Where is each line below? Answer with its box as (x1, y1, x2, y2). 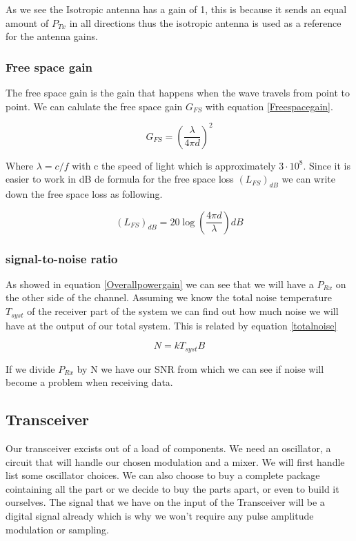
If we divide (6, 361, 55, 376)
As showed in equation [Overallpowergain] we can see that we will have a (6, 276, 314, 291)
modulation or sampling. (6, 522, 109, 536)
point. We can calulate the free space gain (6, 99, 183, 113)
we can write (281, 172, 336, 186)
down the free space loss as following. (6, 187, 163, 201)
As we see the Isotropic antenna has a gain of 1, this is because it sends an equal (6, 2, 347, 16)
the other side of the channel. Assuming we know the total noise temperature (6, 290, 332, 305)
